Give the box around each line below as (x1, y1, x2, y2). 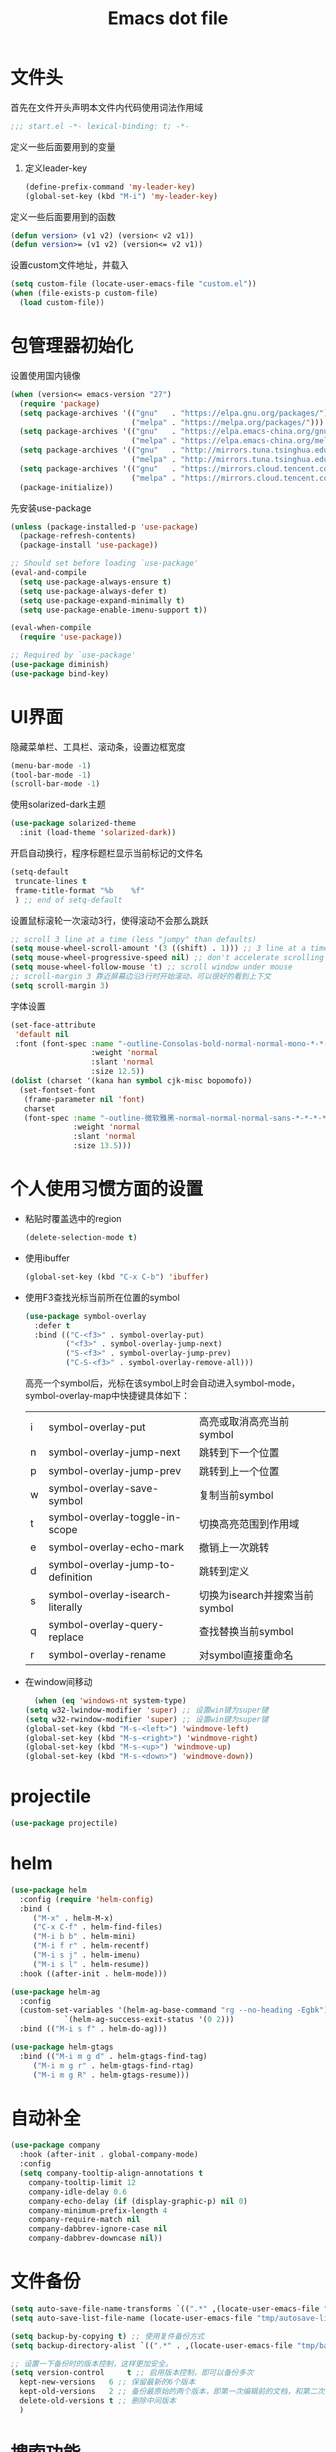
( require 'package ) (19, 398, 101, 409)
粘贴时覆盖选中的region (24, 1213, 122, 1224)
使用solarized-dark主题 (10, 798, 107, 811)
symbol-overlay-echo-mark (48, 1540, 185, 1554)
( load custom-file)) (19, 298, 105, 308)
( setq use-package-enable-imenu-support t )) (19, 605, 208, 615)
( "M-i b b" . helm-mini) (32, 1932, 137, 1942)
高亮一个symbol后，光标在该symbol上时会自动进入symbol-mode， (24, 1377, 301, 1389)
